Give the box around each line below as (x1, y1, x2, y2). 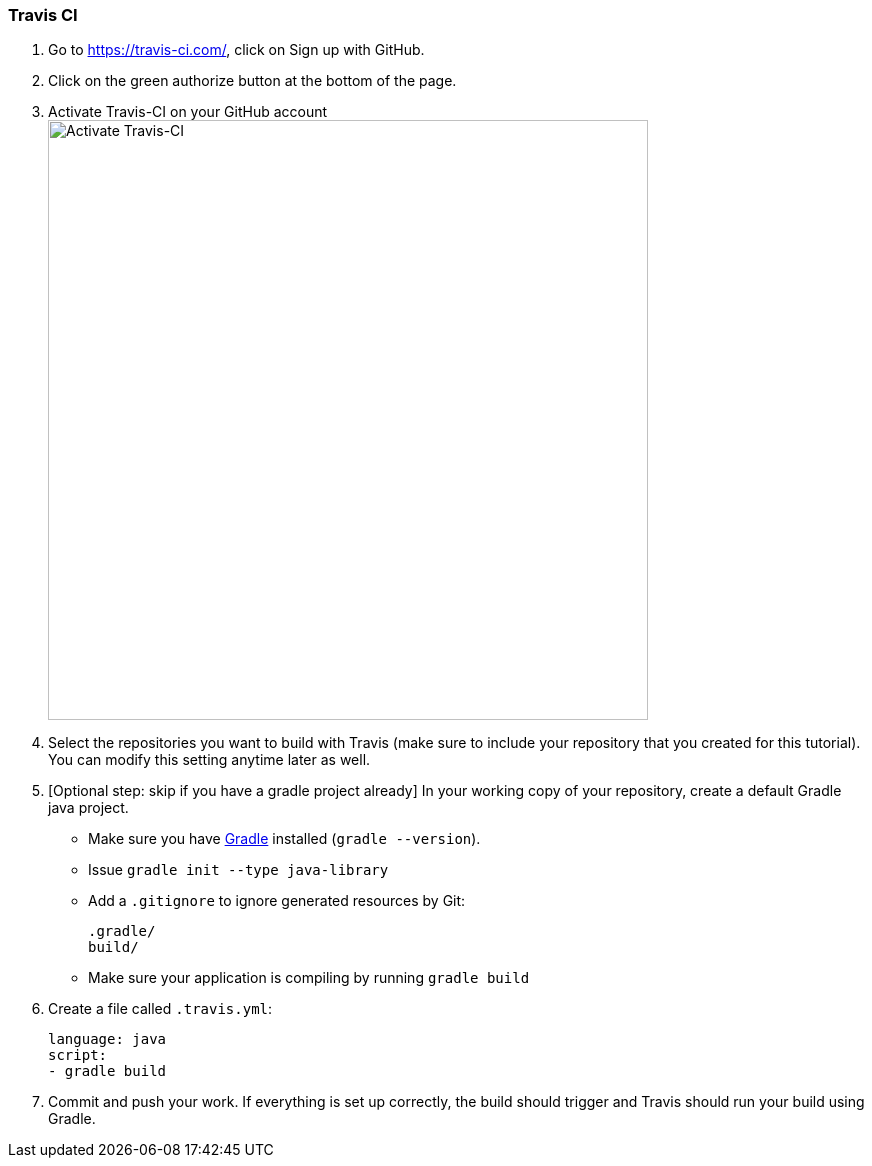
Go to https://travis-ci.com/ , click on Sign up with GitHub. (48, 41, 425, 59)
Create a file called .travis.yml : (48, 1000, 273, 1018)
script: (48, 1047, 108, 1064)
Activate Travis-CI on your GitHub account (48, 103, 328, 121)
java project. (48, 799, 129, 817)
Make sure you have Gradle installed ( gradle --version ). (88, 830, 481, 848)
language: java (48, 1031, 167, 1048)
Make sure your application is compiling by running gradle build (88, 969, 530, 987)
